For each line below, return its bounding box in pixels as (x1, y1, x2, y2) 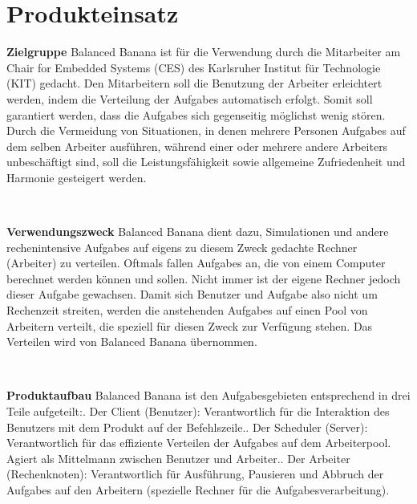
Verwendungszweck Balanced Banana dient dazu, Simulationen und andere (6, 223, 389, 240)
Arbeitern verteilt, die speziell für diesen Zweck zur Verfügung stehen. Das (6, 317, 373, 334)
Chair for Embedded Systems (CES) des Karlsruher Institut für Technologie (6, 59, 381, 75)
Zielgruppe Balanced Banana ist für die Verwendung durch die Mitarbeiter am (6, 43, 401, 60)
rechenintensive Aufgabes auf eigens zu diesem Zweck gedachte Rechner (6, 238, 358, 255)
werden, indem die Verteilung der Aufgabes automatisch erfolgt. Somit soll (6, 90, 373, 107)
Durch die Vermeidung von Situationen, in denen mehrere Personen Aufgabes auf (6, 122, 406, 139)
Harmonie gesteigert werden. (6, 169, 147, 185)
